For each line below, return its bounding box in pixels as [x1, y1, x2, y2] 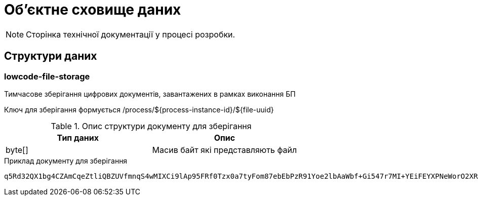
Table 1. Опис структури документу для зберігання [51, 121, 252, 131]
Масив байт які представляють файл [152, 144, 297, 155]
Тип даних [57, 132, 99, 143]
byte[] [6, 144, 28, 155]
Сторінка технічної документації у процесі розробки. [26, 29, 235, 39]
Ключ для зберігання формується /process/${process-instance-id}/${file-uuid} [4, 105, 274, 114]
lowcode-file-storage [4, 71, 90, 82]
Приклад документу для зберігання [4, 156, 128, 165]
